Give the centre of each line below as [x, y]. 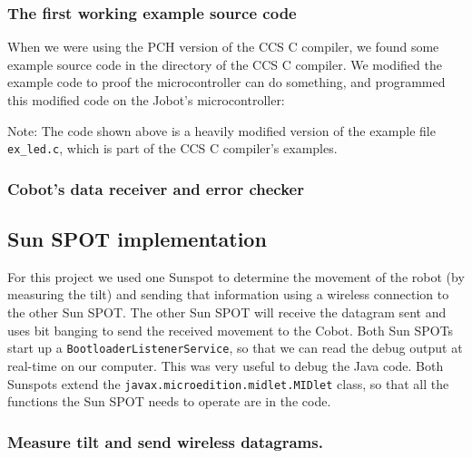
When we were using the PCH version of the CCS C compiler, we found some [223, 47]
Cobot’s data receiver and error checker [156, 188]
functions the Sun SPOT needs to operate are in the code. [169, 401]
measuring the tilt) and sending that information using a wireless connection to [228, 294]
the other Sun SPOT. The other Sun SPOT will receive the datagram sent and [227, 312]
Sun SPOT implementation [137, 239]
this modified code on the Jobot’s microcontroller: [146, 100]
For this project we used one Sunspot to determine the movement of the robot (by [236, 276]
